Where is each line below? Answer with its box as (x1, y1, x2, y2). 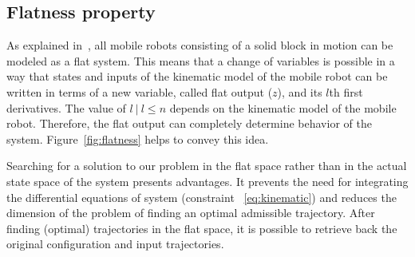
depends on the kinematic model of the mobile (169, 99, 397, 116)
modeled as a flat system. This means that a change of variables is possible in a (6, 52, 395, 69)
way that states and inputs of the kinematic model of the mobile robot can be (6, 68, 388, 85)
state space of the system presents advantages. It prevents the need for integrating (6, 172, 409, 189)
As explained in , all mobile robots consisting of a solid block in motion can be (6, 37, 393, 53)
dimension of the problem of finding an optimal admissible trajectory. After (6, 204, 375, 221)
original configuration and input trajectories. (6, 235, 224, 252)
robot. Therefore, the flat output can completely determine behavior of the (6, 115, 372, 132)
